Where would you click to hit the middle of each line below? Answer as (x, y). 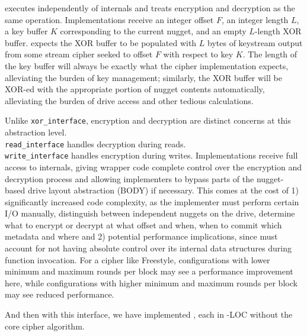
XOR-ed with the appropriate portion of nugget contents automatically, (135, 89)
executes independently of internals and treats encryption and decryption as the (150, 8)
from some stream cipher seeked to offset (79, 54)
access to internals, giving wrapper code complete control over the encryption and (153, 167)
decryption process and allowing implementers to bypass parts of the (129, 178)
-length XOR (278, 31)
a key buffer (26, 31)
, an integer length (255, 19)
